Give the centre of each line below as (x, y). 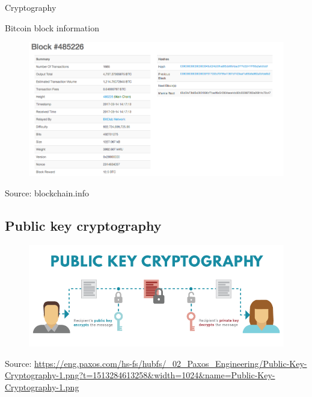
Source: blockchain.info (47, 192)
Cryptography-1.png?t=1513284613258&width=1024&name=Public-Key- (140, 375)
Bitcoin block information (52, 27)
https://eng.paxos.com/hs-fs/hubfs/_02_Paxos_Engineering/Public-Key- (171, 363)
